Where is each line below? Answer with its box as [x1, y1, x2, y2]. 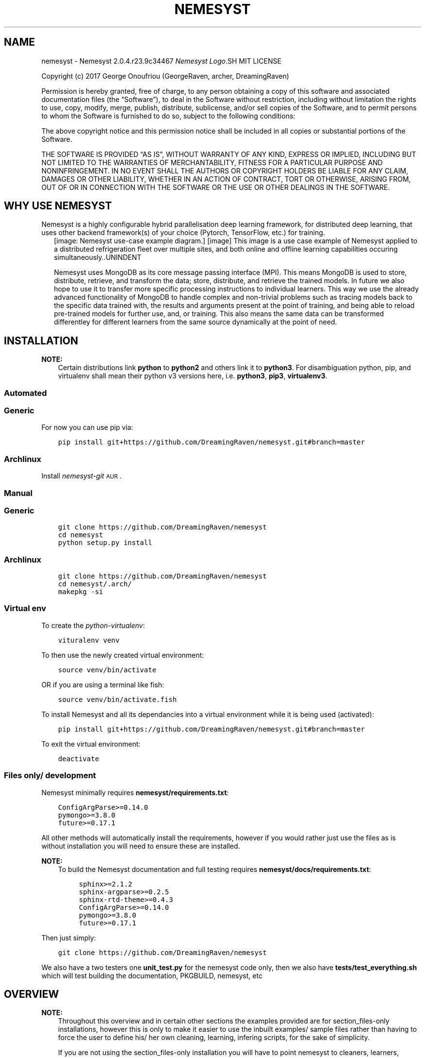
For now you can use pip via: [41, 423, 133, 432]
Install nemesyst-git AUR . [41, 472, 122, 480]
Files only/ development [4, 770, 96, 781]
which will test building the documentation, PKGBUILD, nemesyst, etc [41, 971, 262, 980]
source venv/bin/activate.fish [58, 695, 177, 703]
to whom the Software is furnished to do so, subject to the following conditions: [41, 111, 295, 120]
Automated [4, 388, 47, 398]
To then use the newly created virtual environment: [41, 650, 204, 659]
